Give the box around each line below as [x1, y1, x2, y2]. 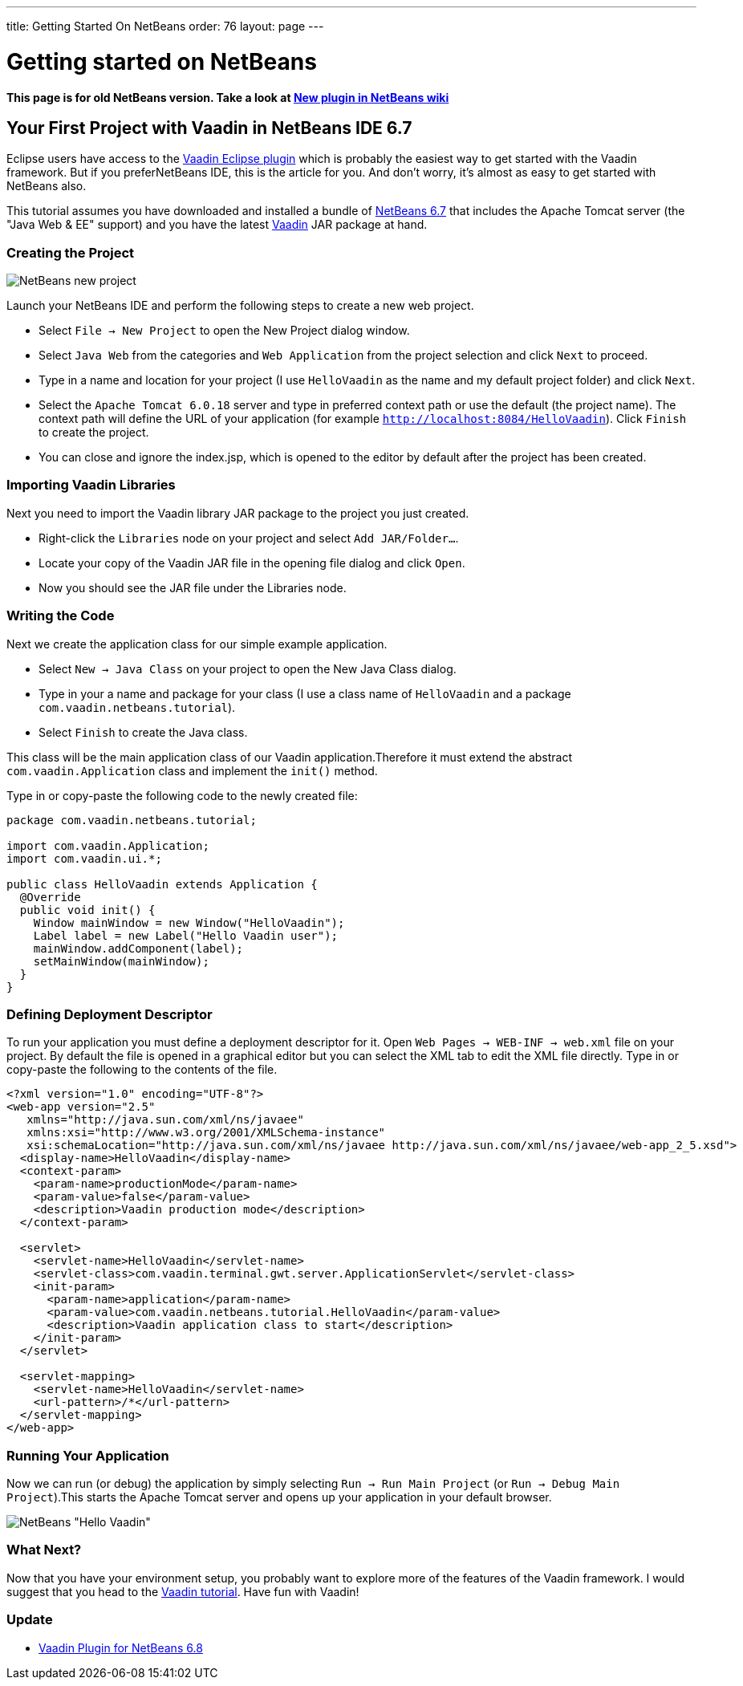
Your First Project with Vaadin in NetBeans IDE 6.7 [6, 117, 412, 138]
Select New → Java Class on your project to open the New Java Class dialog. [39, 661, 457, 676]
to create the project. [39, 425, 149, 440]
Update [6, 1611, 53, 1628]
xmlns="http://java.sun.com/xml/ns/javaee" [26, 1113, 304, 1127]
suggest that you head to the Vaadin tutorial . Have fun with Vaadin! [6, 1584, 359, 1599]
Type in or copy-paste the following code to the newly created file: [6, 788, 358, 802]
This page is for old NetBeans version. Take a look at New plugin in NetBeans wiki [6, 90, 449, 104]
